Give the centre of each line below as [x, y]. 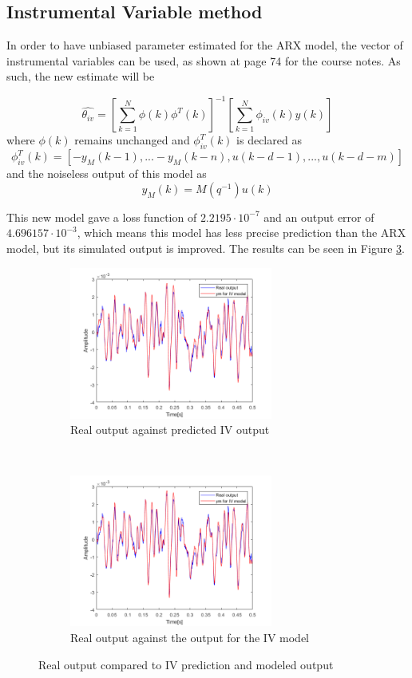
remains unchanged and [132, 140]
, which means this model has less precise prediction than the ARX [242, 233]
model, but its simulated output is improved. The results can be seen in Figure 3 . [206, 248]
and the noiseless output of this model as [107, 173]
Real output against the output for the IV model [190, 637]
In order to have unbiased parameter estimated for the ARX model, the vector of [205, 45]
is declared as [269, 140]
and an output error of [319, 217]
